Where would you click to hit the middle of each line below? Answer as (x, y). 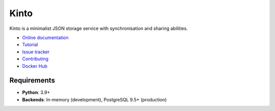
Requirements (32, 80)
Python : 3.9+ (36, 92)
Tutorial (30, 45)
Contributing (35, 59)
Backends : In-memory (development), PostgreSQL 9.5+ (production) (94, 99)
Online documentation (45, 38)
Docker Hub (35, 66)
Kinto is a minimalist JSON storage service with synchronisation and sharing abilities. (99, 28)
